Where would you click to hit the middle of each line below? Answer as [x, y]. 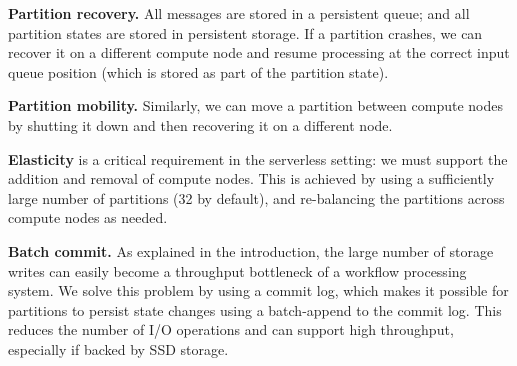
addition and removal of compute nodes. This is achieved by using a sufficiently [251, 178]
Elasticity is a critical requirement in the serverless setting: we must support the [258, 158]
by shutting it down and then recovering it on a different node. [200, 124]
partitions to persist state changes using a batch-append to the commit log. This [255, 309]
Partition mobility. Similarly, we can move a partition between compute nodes [255, 105]
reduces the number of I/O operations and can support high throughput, [231, 329]
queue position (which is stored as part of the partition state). [198, 71]
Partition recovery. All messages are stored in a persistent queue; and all [239, 13]
